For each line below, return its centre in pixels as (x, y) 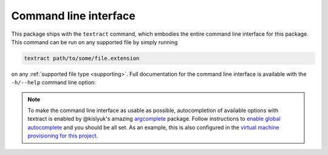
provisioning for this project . (63, 136)
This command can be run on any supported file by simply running (94, 42)
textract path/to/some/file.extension (82, 58)
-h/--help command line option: (54, 82)
